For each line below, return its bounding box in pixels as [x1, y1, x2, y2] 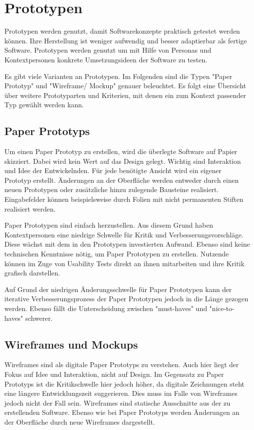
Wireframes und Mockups [4, 336, 138, 352]
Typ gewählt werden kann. [4, 99, 84, 110]
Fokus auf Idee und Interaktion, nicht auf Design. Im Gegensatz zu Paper [4, 369, 224, 379]
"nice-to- [209, 303, 234, 313]
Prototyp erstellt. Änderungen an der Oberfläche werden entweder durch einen [4, 175, 239, 185]
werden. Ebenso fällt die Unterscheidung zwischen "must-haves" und [4, 303, 207, 313]
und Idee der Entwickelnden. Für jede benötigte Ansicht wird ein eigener [4, 165, 222, 176]
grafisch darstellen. [4, 268, 60, 278]
